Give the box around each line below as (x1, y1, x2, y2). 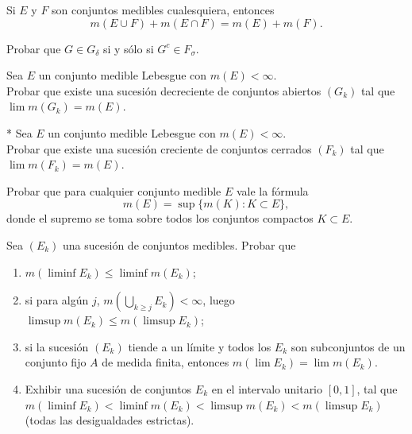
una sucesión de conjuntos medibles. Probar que (63, 236, 296, 253)
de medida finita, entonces (102, 354, 229, 370)
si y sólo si (102, 40, 154, 56)
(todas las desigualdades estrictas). (25, 412, 194, 428)
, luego (202, 292, 235, 308)
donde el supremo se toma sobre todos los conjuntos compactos (6, 210, 314, 227)
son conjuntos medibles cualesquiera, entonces (52, 2, 275, 17)
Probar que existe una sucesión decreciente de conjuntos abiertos (6, 82, 322, 99)
